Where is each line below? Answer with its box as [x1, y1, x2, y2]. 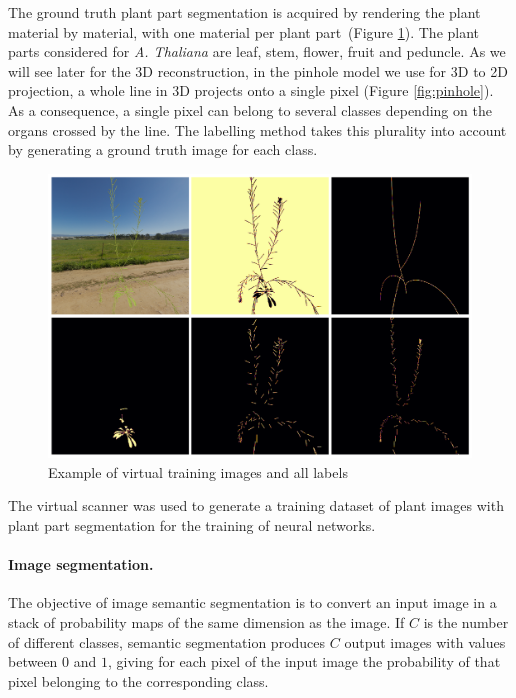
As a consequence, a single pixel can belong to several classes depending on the [8, 99, 492, 120]
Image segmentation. [8, 554, 154, 575]
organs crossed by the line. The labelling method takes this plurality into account [8, 119, 507, 140]
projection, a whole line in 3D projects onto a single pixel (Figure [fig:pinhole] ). [8, 80, 494, 101]
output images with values [344, 631, 506, 652]
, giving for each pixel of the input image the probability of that [107, 651, 501, 672]
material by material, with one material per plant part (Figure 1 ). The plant [8, 21, 480, 42]
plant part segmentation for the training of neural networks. [8, 514, 376, 535]
